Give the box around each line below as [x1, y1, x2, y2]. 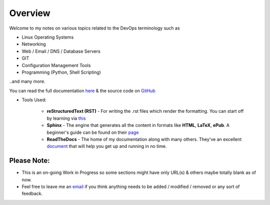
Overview [9, 8, 50, 19]
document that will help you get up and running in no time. [46, 143, 167, 149]
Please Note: [9, 156, 50, 165]
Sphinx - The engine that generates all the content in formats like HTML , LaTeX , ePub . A [46, 122, 230, 128]
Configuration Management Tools [21, 62, 91, 68]
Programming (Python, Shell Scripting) [21, 69, 101, 75]
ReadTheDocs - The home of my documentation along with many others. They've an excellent [46, 136, 242, 142]
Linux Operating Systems [21, 34, 74, 40]
